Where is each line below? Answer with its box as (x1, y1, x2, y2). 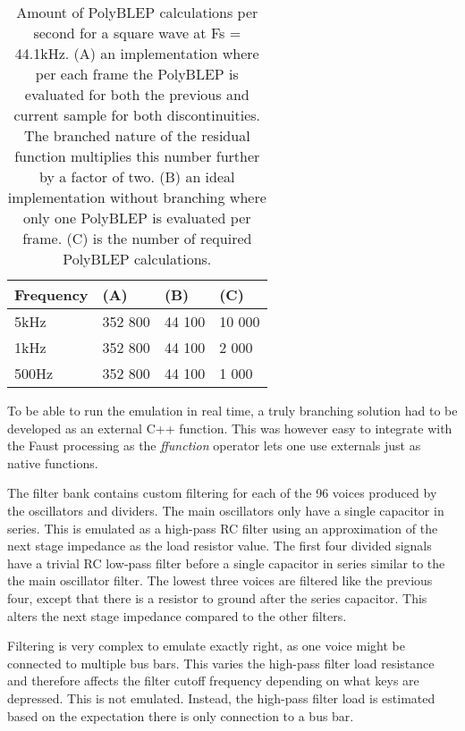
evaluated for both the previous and (24, 84, 249, 105)
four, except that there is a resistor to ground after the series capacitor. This (7, 588, 427, 607)
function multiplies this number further (14, 146, 260, 166)
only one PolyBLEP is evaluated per (22, 207, 251, 228)
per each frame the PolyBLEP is (35, 63, 239, 84)
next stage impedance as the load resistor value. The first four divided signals (7, 536, 432, 555)
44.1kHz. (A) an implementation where (14, 43, 259, 63)
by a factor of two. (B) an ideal (39, 166, 235, 187)
